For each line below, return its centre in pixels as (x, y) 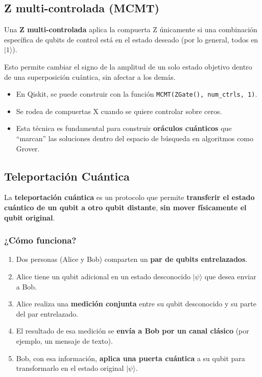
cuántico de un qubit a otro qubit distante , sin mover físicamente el (125, 207)
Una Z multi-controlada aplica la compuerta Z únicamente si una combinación (131, 29)
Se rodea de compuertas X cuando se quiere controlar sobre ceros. (119, 111)
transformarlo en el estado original (70, 368)
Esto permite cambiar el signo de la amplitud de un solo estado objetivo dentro (128, 66)
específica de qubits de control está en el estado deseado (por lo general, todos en (131, 39)
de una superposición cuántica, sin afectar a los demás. (90, 76)
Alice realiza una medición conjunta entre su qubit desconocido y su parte (136, 304)
